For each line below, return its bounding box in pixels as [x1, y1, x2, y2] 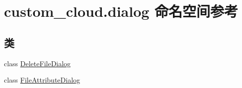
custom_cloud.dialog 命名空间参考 [4, 1, 239, 21]
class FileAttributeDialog [4, 75, 81, 85]
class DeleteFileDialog [4, 58, 71, 68]
